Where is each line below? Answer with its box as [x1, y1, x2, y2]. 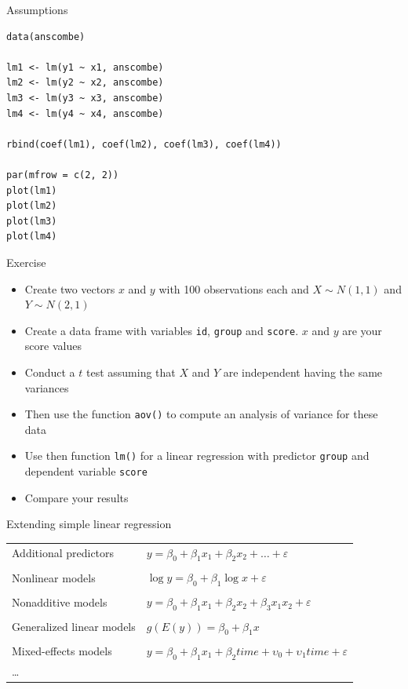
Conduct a [24, 363, 75, 380]
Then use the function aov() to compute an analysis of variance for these [24, 406, 378, 422]
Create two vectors [24, 280, 115, 297]
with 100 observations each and [158, 280, 309, 297]
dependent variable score [24, 463, 148, 479]
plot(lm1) [6, 184, 57, 196]
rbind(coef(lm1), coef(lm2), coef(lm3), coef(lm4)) [6, 138, 282, 150]
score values [24, 337, 82, 354]
